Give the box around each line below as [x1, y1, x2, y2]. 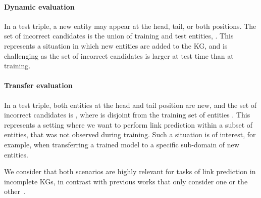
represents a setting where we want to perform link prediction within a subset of [4, 119, 253, 130]
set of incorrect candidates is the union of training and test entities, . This [4, 30, 234, 41]
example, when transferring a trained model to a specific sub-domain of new [4, 139, 239, 149]
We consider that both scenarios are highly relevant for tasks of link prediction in [4, 166, 256, 177]
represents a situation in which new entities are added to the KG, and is [4, 40, 228, 51]
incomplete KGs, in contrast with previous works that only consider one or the [4, 176, 248, 186]
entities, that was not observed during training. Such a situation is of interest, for [4, 129, 256, 140]
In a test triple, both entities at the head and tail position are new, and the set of [4, 99, 257, 110]
